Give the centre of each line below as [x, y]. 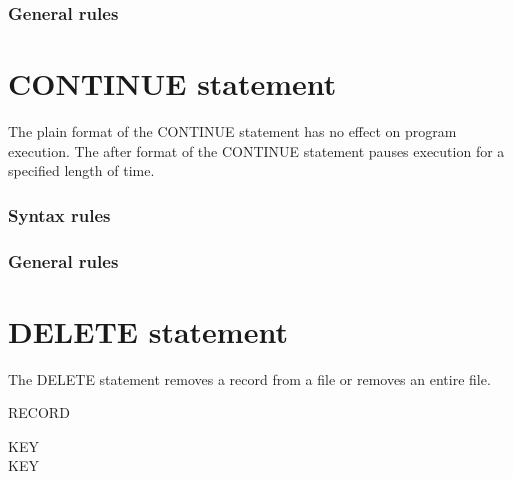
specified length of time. [81, 170]
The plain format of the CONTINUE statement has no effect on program [232, 130]
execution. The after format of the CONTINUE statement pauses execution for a [256, 150]
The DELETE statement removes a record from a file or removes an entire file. [249, 378]
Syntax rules [59, 214]
